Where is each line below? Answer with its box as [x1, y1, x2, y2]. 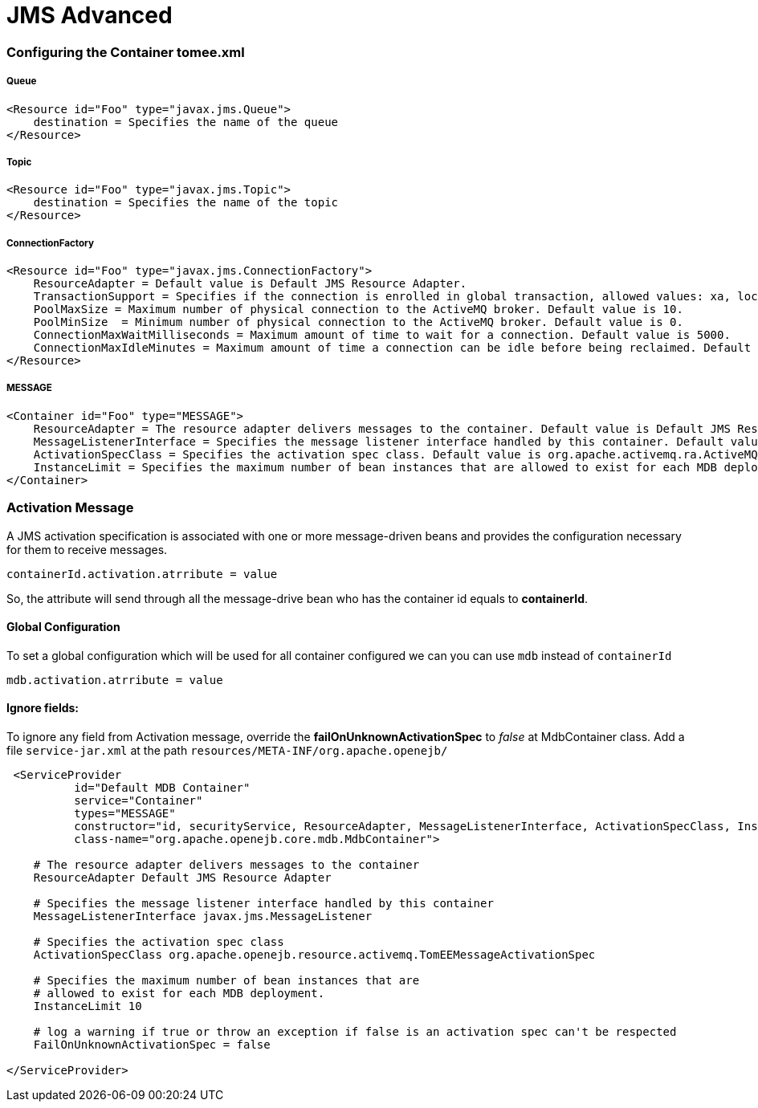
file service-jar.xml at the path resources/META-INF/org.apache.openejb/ [6, 743, 448, 758]
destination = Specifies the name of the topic [33, 196, 339, 210]
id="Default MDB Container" [74, 781, 251, 795]
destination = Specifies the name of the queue [33, 115, 339, 128]
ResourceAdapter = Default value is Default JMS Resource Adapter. [33, 277, 467, 291]
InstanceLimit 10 [33, 1000, 142, 1013]
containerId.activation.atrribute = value [6, 567, 278, 580]
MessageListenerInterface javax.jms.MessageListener [33, 910, 373, 923]
